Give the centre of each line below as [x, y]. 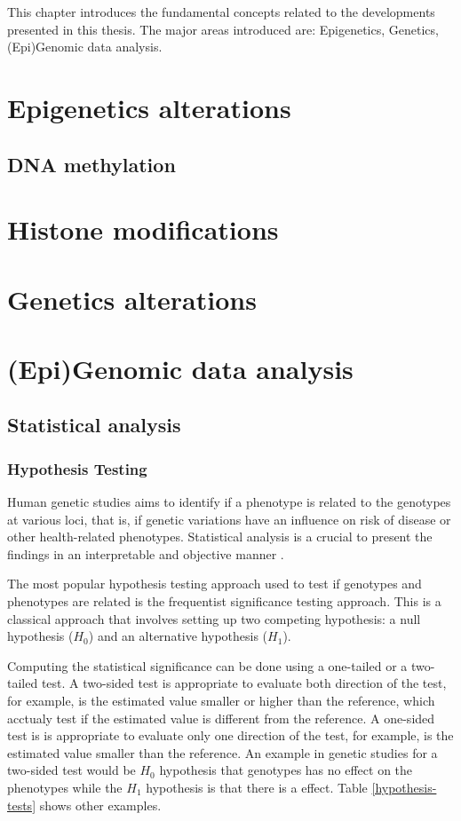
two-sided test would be [72, 770]
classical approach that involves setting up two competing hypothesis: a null [214, 618]
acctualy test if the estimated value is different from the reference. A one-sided [221, 718]
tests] [22, 805]
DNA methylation [91, 164]
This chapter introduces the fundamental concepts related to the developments [221, 12]
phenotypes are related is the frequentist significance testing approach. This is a [224, 601]
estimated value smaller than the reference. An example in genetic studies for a [223, 752]
